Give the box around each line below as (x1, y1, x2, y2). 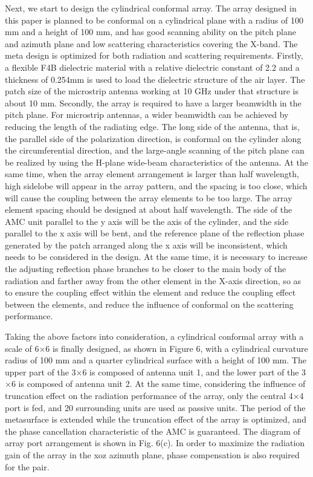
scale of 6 (5, 342, 39, 354)
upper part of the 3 (5, 365, 76, 378)
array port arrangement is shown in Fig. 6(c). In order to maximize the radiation (5, 436, 305, 449)
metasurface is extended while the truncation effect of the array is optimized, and (5, 413, 306, 426)
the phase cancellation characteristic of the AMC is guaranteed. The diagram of (5, 424, 300, 437)
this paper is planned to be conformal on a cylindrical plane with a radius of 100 (5, 13, 303, 26)
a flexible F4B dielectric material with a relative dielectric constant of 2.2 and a (5, 60, 300, 73)
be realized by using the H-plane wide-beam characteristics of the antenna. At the (5, 155, 308, 168)
